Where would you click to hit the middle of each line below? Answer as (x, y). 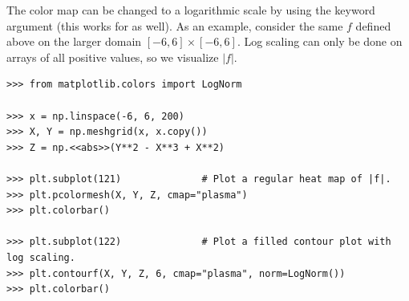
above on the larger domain (74, 41)
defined (373, 25)
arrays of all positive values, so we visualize (113, 57)
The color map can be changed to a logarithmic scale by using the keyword (191, 10)
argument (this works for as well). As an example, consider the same (175, 25)
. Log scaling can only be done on (320, 41)
